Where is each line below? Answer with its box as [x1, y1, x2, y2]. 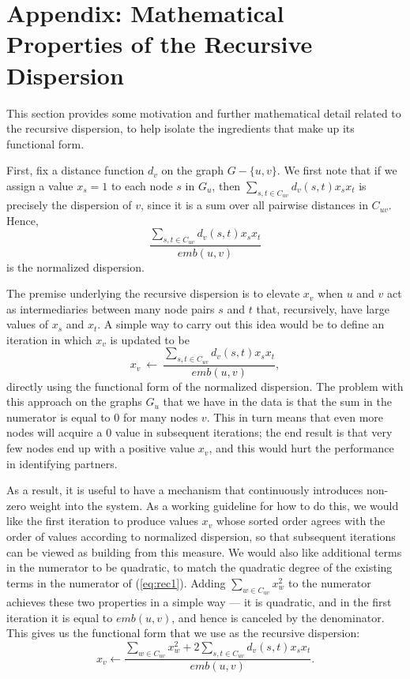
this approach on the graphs [6, 393, 142, 410]
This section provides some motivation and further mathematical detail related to [6, 104, 401, 121]
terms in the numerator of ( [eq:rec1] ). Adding [6, 574, 226, 591]
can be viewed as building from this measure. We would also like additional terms [6, 543, 402, 560]
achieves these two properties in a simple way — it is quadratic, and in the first [6, 594, 392, 610]
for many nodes [122, 408, 198, 425]
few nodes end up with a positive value [6, 440, 195, 456]
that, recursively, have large [256, 300, 390, 317]
